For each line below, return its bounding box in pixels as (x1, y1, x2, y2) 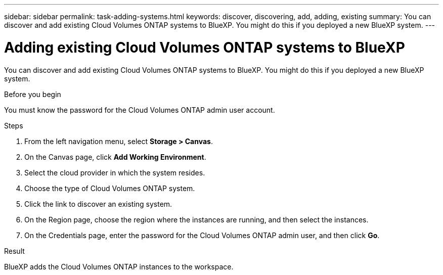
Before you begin (4, 89, 61, 99)
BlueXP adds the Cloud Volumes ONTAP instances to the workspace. (4, 262, 234, 271)
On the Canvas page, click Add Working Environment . (24, 152, 206, 161)
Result (4, 246, 25, 255)
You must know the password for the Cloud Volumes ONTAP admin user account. (4, 105, 275, 114)
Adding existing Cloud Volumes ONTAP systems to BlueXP (4, 38, 405, 56)
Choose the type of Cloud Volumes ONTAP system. (24, 184, 195, 193)
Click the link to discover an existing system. (24, 199, 172, 208)
